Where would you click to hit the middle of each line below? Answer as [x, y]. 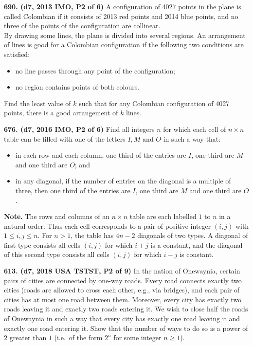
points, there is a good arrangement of [61, 113]
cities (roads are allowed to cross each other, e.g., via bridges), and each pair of [122, 290]
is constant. [197, 254]
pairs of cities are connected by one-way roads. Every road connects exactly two [123, 280]
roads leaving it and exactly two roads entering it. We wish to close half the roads [126, 309]
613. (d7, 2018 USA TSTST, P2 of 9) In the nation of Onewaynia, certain [122, 271]
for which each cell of [195, 129]
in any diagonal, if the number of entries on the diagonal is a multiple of [123, 181]
